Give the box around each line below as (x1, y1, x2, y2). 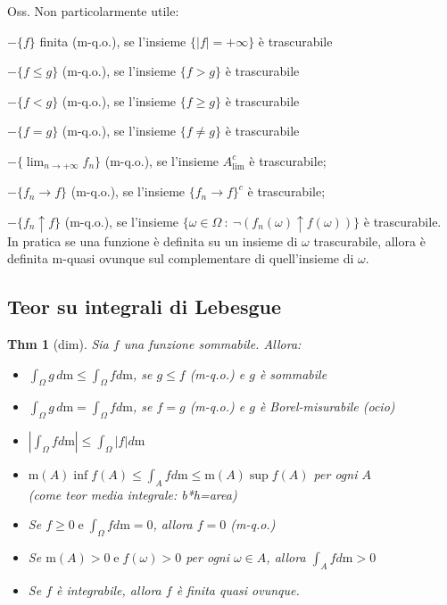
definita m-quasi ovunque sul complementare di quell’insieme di (7, 249, 354, 268)
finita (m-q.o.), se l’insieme (39, 31, 186, 50)
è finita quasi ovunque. (176, 581, 300, 600)
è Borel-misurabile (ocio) (259, 397, 395, 416)
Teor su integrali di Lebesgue (7, 293, 282, 320)
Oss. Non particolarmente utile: (7, 2, 179, 20)
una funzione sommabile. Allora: (123, 334, 302, 352)
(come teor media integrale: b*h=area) (28, 485, 237, 503)
